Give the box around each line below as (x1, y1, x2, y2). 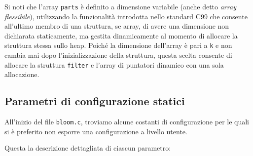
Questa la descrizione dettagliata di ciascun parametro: (4, 143, 171, 153)
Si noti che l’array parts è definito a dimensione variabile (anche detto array (4, 1, 236, 11)
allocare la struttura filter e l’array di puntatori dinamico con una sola (4, 59, 224, 70)
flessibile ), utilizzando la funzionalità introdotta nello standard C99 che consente (4, 11, 248, 21)
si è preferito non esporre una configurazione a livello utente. (4, 126, 187, 136)
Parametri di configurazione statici (4, 93, 185, 109)
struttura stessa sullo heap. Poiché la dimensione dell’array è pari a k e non (4, 40, 232, 50)
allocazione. (4, 69, 39, 79)
